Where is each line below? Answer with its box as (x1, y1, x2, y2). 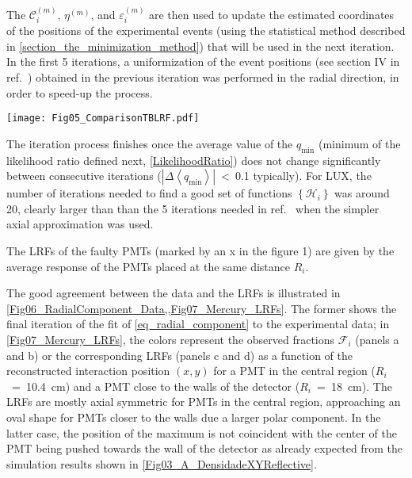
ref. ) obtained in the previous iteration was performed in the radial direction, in (6, 69, 399, 86)
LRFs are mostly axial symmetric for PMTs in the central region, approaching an (6, 393, 401, 410)
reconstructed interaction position (6, 362, 170, 379)
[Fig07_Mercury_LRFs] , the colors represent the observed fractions (6, 331, 335, 347)
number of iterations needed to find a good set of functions (6, 185, 292, 201)
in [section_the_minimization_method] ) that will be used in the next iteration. (6, 37, 395, 54)
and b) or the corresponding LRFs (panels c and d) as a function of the (6, 346, 353, 363)
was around (334, 185, 390, 201)
